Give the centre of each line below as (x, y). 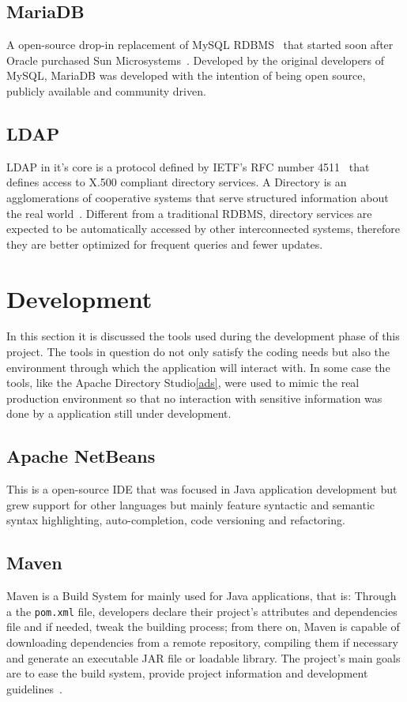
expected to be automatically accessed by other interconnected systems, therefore (203, 229)
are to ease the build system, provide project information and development (187, 673)
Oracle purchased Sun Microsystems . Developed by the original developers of (195, 60)
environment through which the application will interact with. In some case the (198, 367)
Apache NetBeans (81, 456)
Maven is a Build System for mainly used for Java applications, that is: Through (202, 596)
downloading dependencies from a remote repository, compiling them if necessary (202, 642)
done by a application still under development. (119, 413)
